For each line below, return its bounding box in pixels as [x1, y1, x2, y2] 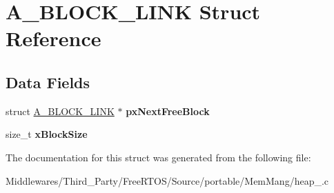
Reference [6, 24, 101, 52]
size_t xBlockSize [6, 127, 88, 141]
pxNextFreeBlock [126, 103, 210, 118]
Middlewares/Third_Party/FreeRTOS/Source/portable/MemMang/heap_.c [6, 173, 329, 187]
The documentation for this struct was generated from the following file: [6, 150, 311, 164]
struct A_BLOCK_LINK [6, 103, 115, 118]
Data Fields [6, 71, 90, 92]
